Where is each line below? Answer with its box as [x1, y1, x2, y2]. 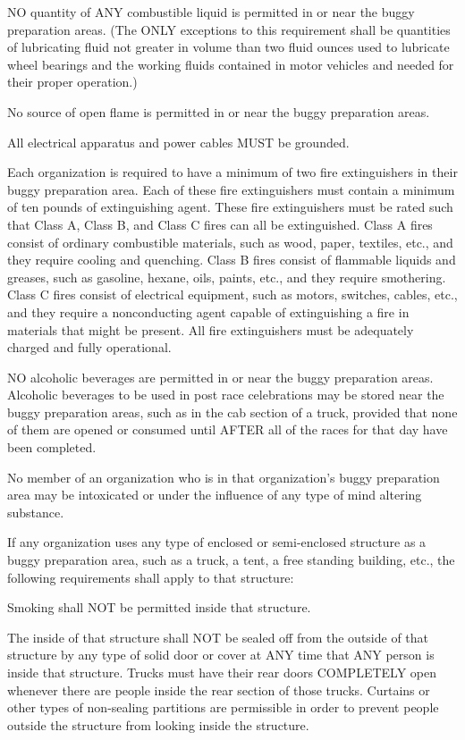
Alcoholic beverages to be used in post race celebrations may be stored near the [7, 385, 444, 404]
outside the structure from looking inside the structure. [7, 715, 309, 734]
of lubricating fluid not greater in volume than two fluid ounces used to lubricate [7, 38, 450, 56]
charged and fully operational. [7, 338, 172, 357]
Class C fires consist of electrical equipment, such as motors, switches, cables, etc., [7, 285, 458, 304]
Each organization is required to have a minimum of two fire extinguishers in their [7, 163, 458, 181]
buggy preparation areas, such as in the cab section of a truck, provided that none [7, 402, 458, 421]
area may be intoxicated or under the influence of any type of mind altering [7, 485, 422, 504]
